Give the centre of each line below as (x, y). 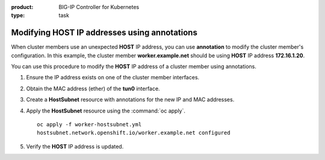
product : (22, 7)
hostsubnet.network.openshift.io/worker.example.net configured (134, 133)
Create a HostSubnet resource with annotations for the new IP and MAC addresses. (130, 100)
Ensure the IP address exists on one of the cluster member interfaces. (113, 78)
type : (18, 16)
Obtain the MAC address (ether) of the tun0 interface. (93, 88)
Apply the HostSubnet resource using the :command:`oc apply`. (106, 111)
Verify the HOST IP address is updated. (75, 146)
